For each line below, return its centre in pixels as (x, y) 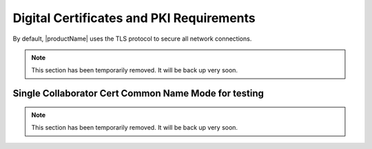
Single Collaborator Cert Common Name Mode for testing (138, 93)
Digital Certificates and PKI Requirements (134, 18)
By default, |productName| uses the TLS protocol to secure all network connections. (132, 39)
